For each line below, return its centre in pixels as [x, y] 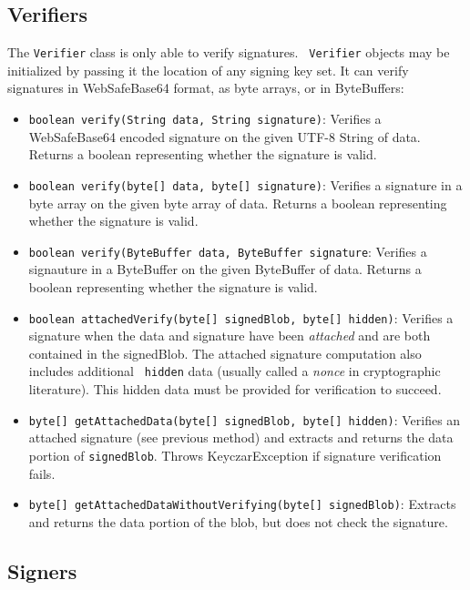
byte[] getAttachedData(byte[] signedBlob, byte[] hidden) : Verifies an [245, 419]
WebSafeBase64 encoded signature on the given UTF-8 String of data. [225, 136]
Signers [42, 570]
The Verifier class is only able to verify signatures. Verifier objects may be [229, 52]
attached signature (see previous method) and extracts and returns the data [241, 437]
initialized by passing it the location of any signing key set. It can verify [208, 70]
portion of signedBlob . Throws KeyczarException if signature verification [235, 455]
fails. [42, 473]
